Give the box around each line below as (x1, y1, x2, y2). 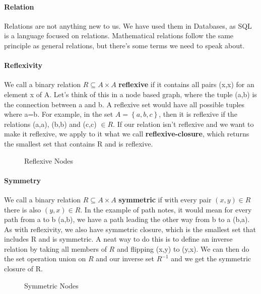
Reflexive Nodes (24, 155, 74, 166)
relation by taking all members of (4, 243, 107, 254)
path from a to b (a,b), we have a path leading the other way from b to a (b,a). (4, 214, 250, 225)
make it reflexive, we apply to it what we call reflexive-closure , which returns (4, 128, 249, 139)
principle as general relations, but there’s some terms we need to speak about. (4, 40, 245, 50)
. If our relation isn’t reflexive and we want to (113, 118, 254, 129)
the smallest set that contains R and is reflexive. (4, 138, 153, 149)
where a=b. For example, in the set (4, 109, 113, 119)
